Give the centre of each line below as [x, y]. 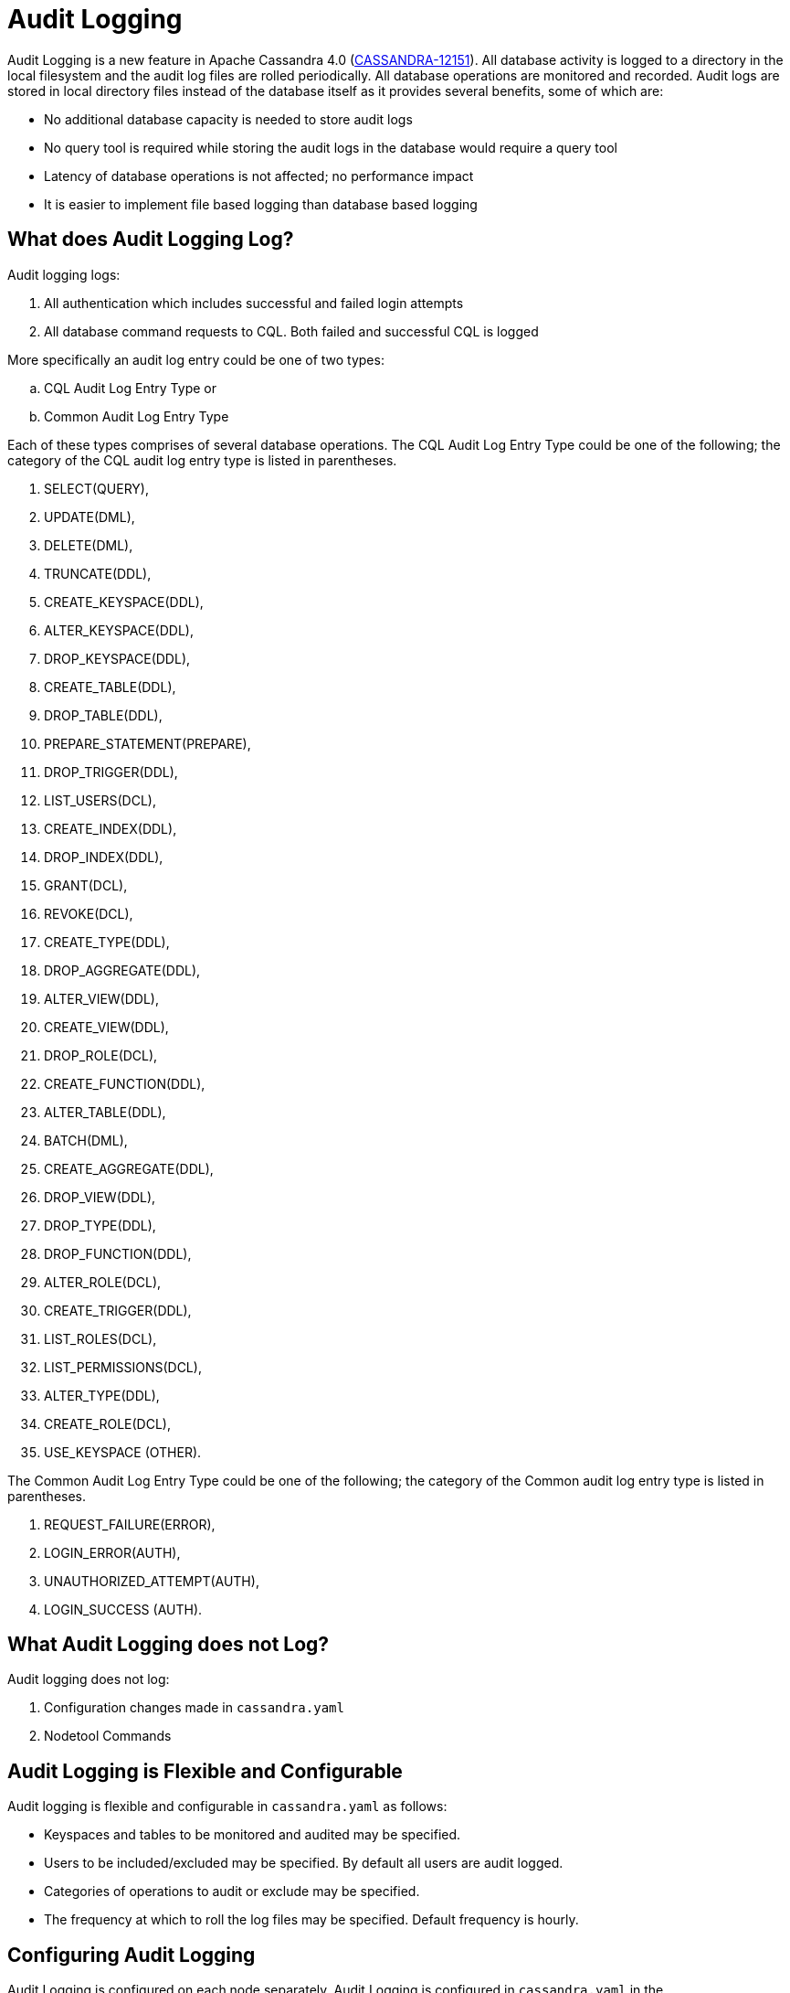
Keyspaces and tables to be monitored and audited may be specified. [253, 1835]
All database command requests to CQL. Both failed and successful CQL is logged [291, 331]
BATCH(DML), [86, 1140]
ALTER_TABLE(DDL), [105, 1112]
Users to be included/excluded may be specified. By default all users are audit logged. [304, 1863]
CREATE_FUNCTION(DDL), [125, 1083]
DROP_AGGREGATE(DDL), [122, 970]
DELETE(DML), [89, 545]
